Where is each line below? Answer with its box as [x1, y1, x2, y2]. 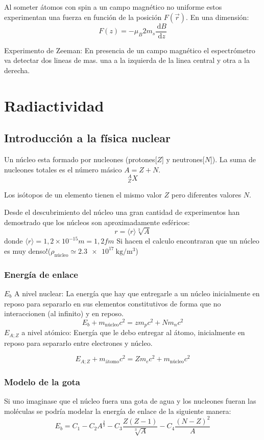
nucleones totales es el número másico [4, 164, 122, 174]
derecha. [4, 64, 30, 75]
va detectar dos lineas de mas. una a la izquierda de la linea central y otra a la [4, 55, 250, 65]
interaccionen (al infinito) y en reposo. [4, 308, 124, 319]
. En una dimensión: [186, 11, 249, 22]
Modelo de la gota [4, 375, 81, 388]
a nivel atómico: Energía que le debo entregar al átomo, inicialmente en [21, 327, 245, 338]
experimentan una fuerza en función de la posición [4, 11, 162, 22]
